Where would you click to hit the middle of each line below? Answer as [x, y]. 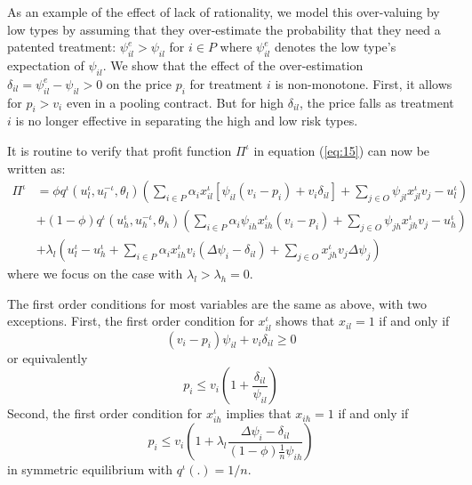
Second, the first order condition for [105, 413]
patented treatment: [62, 47]
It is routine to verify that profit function [120, 150]
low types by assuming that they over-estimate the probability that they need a [224, 29]
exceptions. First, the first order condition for [131, 321]
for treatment [226, 83]
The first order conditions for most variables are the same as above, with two [217, 303]
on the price [139, 83]
